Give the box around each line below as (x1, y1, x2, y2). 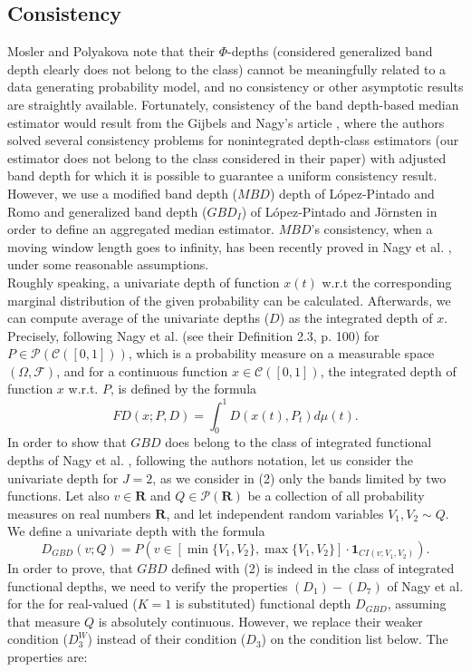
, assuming (387, 594, 447, 613)
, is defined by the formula (110, 379, 257, 398)
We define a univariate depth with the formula (7, 521, 265, 541)
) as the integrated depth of (279, 308, 433, 327)
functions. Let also (7, 486, 110, 505)
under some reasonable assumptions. (7, 255, 209, 274)
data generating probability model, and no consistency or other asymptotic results (7, 77, 464, 96)
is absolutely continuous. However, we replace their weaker (98, 611, 423, 630)
